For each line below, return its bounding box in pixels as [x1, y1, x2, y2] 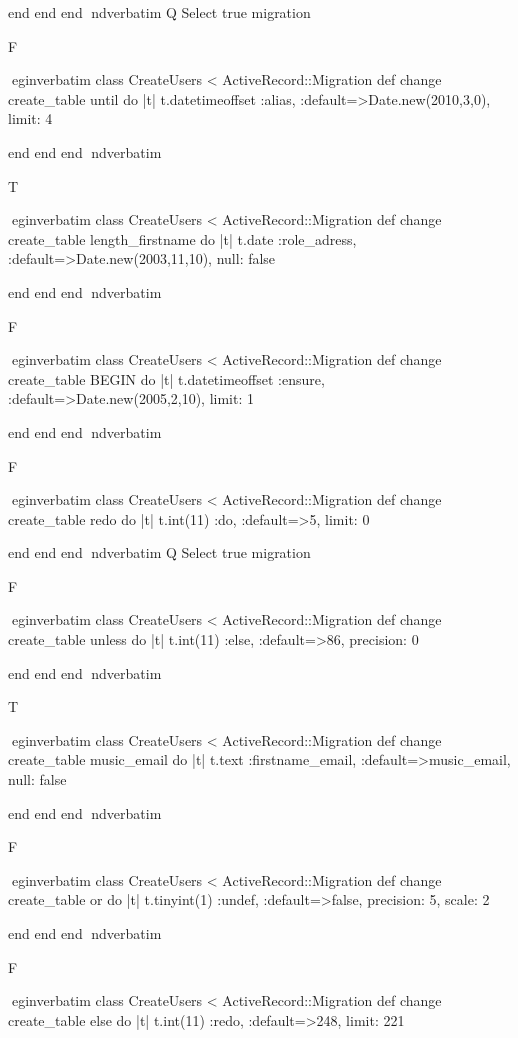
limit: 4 [8, 108, 53, 129]
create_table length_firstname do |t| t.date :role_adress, [8, 228, 357, 249]
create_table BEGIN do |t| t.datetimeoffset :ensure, [8, 368, 325, 389]
